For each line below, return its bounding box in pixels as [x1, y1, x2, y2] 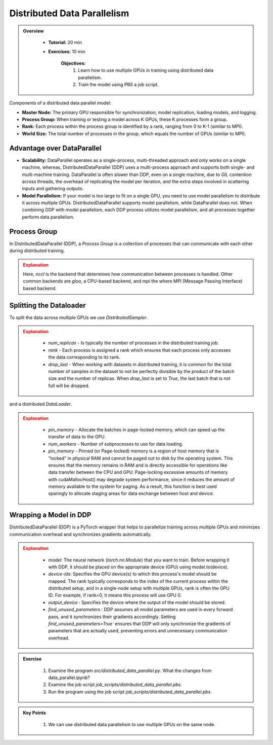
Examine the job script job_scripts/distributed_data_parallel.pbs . [48, 682, 182, 688]
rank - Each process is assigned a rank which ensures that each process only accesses [48, 347, 231, 353]
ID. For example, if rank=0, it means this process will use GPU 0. [48, 592, 182, 598]
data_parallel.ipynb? [48, 675, 90, 681]
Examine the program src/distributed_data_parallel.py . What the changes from [48, 667, 212, 673]
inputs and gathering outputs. [22, 186, 83, 192]
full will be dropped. [48, 382, 90, 388]
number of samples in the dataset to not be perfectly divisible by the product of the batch [48, 368, 235, 374]
